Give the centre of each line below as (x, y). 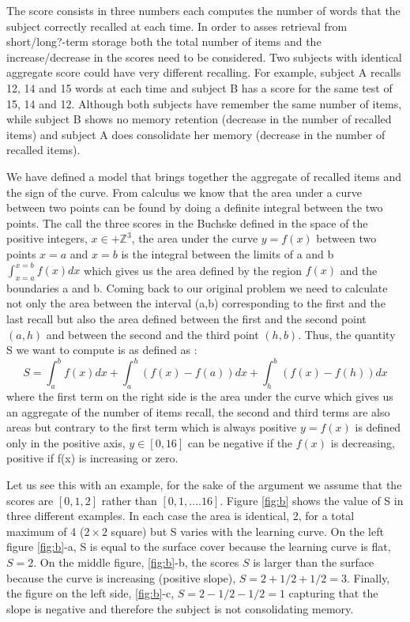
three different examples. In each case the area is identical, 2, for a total (181, 516)
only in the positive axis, (66, 442)
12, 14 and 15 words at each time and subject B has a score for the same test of (199, 87)
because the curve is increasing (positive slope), (121, 577)
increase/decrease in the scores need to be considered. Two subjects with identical (204, 57)
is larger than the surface (314, 562)
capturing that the (333, 593)
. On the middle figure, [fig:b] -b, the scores (136, 562)
